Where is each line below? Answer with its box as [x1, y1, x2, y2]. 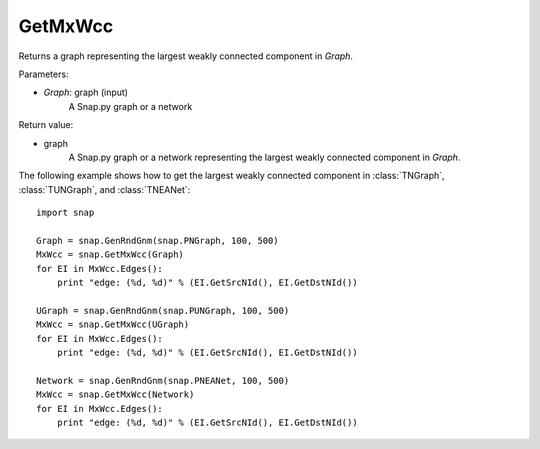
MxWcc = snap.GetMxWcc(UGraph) [36, 319, 190, 330]
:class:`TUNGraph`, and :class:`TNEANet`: [18, 183, 191, 195]
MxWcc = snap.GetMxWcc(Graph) [36, 249, 185, 260]
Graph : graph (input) [43, 86, 129, 99]
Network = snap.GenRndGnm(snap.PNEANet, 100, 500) [36, 375, 290, 386]
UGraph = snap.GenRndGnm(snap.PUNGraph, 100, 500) [36, 305, 290, 316]
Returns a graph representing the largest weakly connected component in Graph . [18, 50, 354, 62]
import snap [36, 207, 95, 219]
